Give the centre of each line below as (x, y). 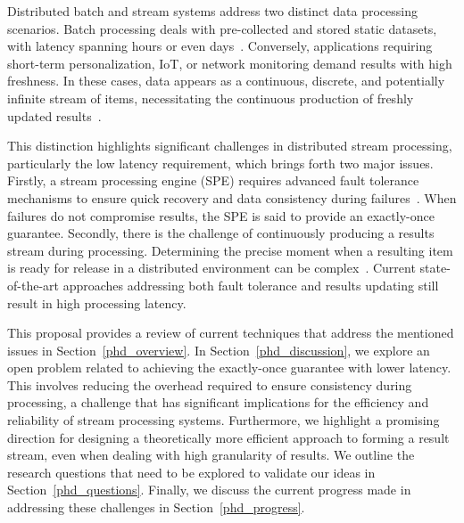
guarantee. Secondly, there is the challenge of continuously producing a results (221, 233)
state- (435, 268)
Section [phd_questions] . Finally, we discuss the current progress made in (209, 490)
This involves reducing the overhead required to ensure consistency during (210, 384)
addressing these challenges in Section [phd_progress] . (156, 507)
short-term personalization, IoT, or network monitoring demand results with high (230, 63)
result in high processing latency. (97, 302)
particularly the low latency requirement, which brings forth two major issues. (220, 163)
